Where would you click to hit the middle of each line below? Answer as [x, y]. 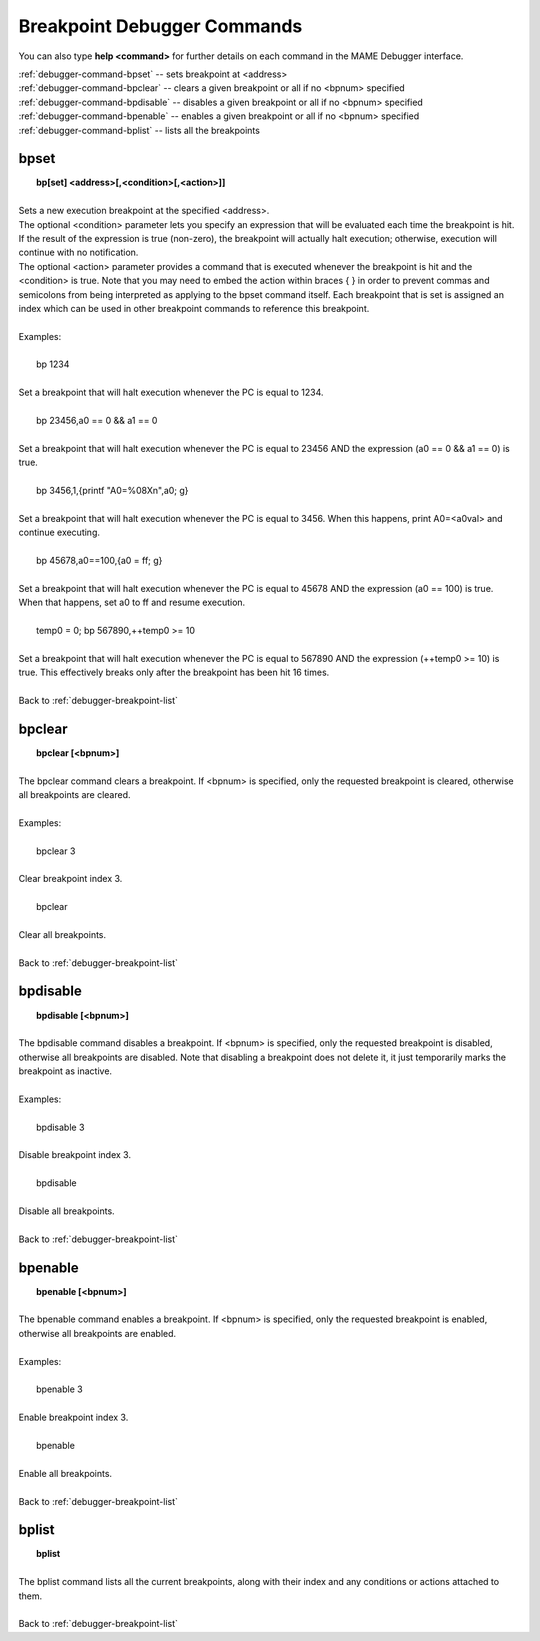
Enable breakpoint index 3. [73, 1417]
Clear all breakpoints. [62, 934]
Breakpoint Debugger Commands [160, 26]
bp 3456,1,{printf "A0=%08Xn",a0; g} [112, 490]
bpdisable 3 [60, 1127]
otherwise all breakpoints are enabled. [97, 1333]
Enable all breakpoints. [65, 1473]
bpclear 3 [56, 851]
